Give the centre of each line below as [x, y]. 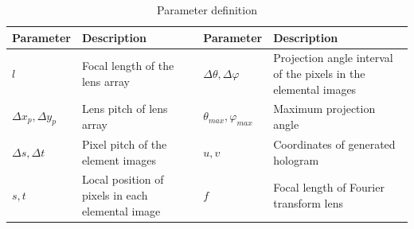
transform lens [308, 202]
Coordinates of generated [334, 144]
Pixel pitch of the [124, 144]
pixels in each [115, 194]
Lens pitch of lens [125, 109]
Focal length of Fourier [329, 187]
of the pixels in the [319, 74]
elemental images [315, 89]
